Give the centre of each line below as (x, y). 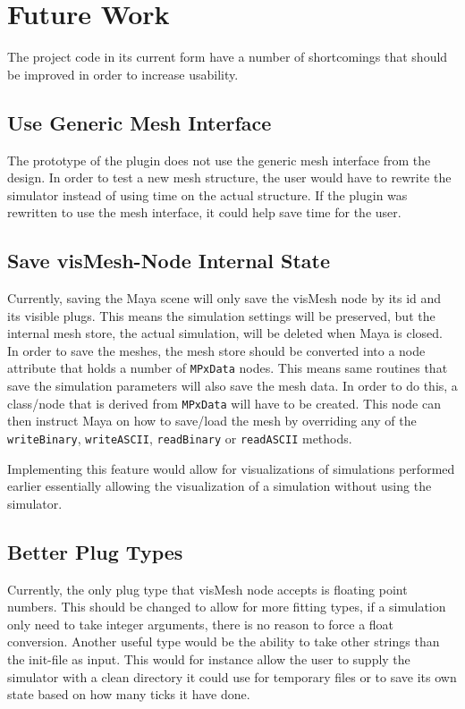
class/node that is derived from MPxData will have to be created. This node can (224, 403)
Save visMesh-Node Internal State (169, 261)
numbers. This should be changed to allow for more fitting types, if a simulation (227, 607)
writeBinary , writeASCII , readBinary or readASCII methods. (180, 438)
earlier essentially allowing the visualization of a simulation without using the (220, 486)
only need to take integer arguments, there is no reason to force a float (201, 624)
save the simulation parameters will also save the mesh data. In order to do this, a (232, 386)
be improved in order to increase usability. (123, 74)
